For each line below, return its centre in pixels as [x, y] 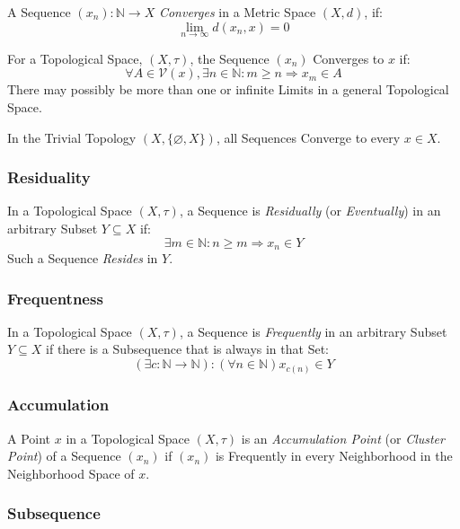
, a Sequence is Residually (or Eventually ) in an [310, 211]
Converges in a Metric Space [237, 12]
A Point [29, 438]
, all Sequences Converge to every [308, 137]
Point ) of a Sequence [64, 456]
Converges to [349, 58]
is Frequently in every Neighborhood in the [334, 456]
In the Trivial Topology [72, 137]
